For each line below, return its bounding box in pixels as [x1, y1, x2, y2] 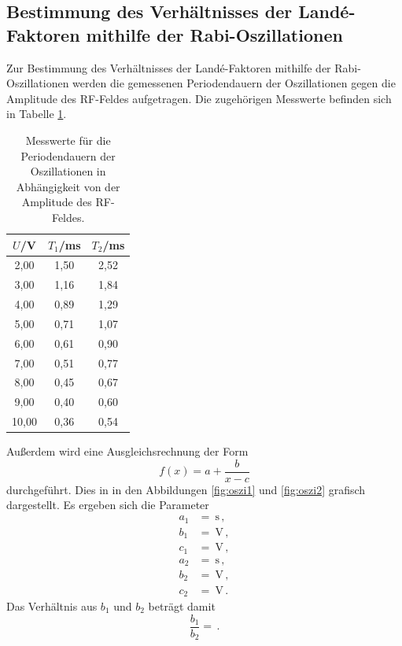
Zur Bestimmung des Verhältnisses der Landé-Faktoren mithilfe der [6, 59, 331, 76]
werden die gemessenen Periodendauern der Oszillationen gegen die [72, 75, 396, 91]
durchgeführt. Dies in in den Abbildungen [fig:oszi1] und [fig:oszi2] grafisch [6, 481, 366, 497]
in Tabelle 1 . [6, 105, 67, 122]
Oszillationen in [30, 163, 106, 179]
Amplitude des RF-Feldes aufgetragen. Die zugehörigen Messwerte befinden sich [6, 90, 392, 106]
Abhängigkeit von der [16, 178, 120, 194]
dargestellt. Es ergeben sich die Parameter [6, 496, 209, 513]
